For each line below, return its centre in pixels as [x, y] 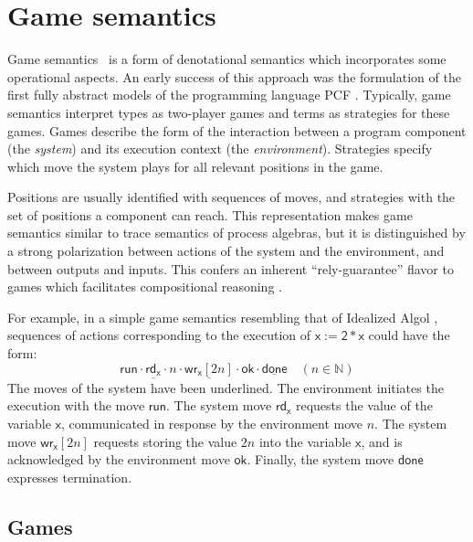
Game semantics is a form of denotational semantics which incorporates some [227, 59]
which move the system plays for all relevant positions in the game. [195, 166]
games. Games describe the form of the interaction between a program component [237, 130]
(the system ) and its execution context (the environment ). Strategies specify [220, 149]
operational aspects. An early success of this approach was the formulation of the [234, 76]
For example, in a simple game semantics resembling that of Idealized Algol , [223, 317]
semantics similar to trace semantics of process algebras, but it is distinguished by [236, 233]
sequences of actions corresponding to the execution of [159, 335]
